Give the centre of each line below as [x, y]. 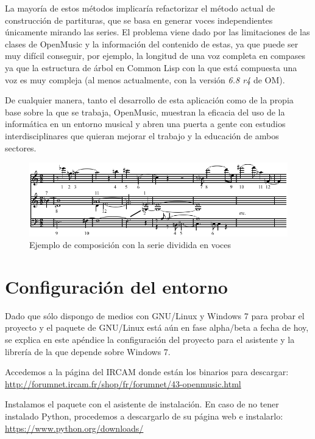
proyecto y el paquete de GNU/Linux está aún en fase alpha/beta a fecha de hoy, [157, 327]
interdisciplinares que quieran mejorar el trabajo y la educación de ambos [142, 135]
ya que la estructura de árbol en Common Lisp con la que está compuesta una [151, 67]
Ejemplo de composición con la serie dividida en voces [130, 245]
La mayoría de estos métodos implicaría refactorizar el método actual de [140, 8]
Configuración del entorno [116, 286]
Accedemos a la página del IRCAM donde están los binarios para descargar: [147, 372]
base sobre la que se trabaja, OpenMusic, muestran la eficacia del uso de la [145, 112]
